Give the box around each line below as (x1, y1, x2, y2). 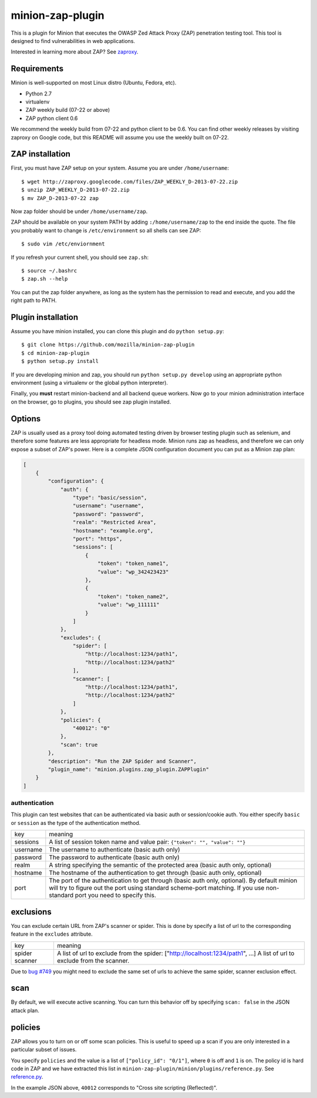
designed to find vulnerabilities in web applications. (11, 37, 135, 44)
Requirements (11, 64, 64, 74)
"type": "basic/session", (72, 494, 147, 501)
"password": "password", (72, 511, 144, 517)
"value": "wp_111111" (97, 601, 160, 608)
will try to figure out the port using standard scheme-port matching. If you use (49, 884, 265, 892)
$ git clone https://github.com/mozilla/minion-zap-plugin (21, 341, 195, 348)
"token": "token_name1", (97, 560, 169, 567)
